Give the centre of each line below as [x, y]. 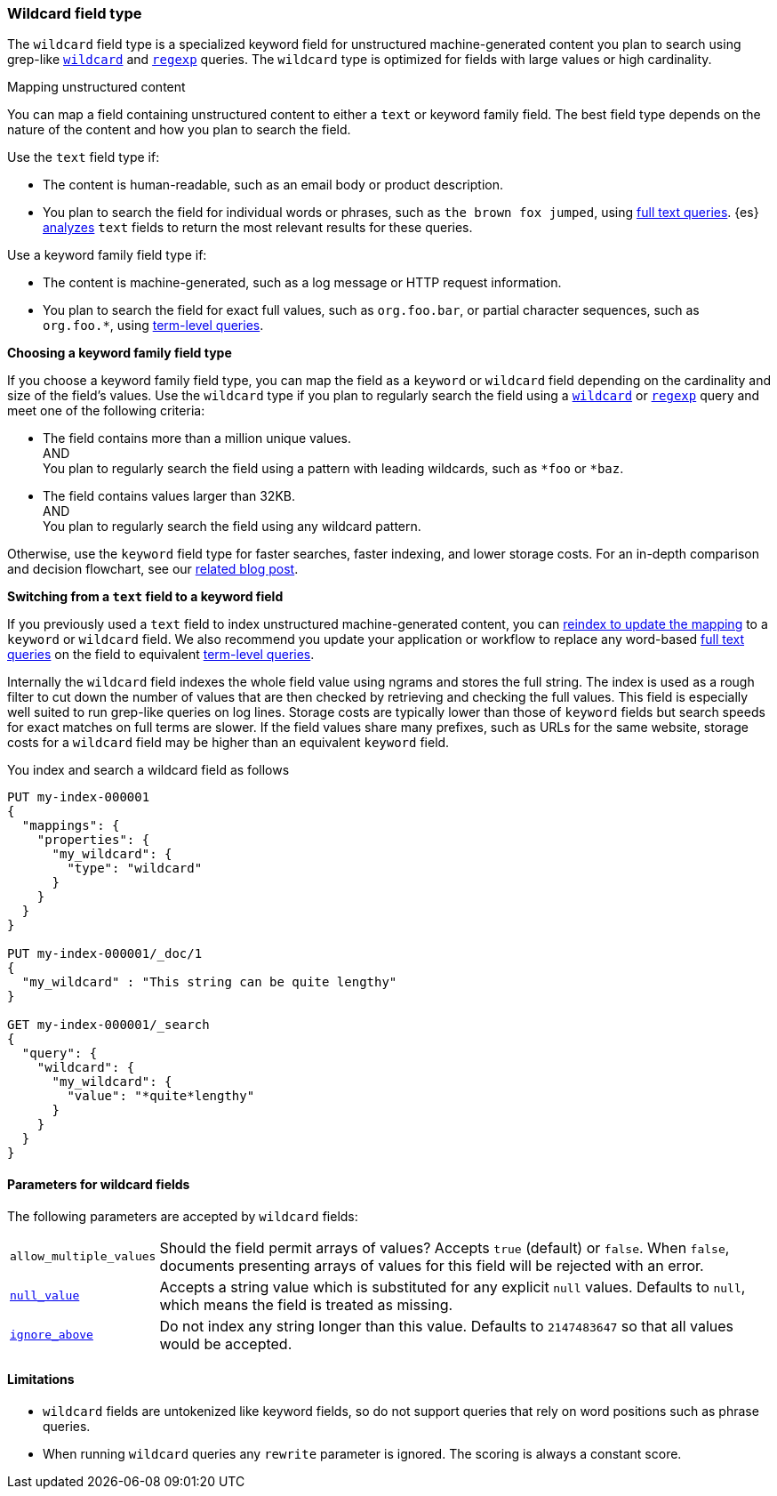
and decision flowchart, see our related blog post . [153, 569]
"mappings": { [71, 826]
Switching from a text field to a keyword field [145, 597]
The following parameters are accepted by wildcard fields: [183, 1216]
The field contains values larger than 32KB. [169, 496]
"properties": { [93, 840]
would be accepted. [226, 1343]
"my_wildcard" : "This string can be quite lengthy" [209, 982]
